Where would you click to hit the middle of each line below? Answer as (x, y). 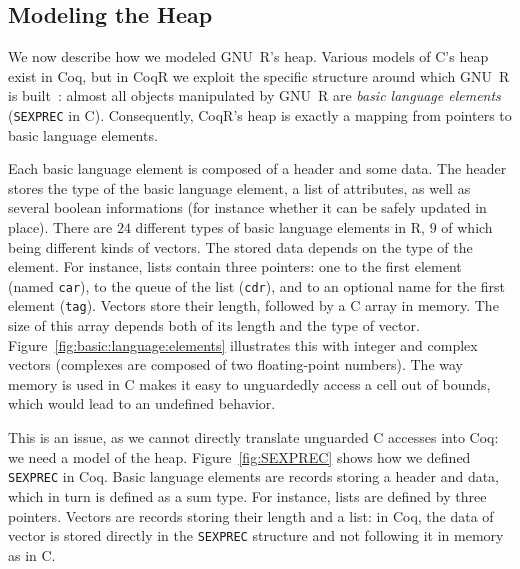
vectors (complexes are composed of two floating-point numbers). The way (235, 364)
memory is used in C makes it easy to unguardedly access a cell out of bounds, (249, 383)
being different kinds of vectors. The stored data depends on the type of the (240, 246)
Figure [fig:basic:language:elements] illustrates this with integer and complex (243, 344)
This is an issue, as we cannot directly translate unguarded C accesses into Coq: (253, 437)
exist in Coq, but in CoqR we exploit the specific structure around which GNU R (259, 75)
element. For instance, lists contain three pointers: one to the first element (235, 266)
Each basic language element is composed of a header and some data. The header (257, 168)
